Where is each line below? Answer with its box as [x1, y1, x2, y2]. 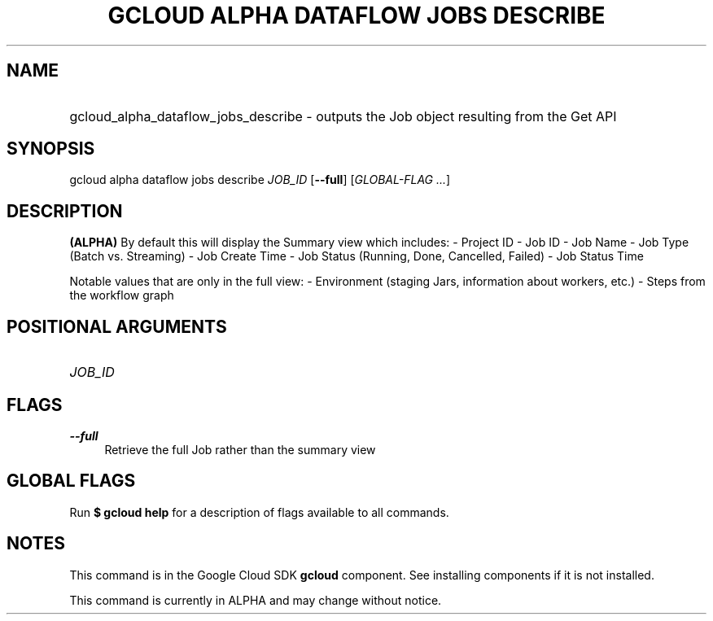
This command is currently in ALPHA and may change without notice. [69, 593, 442, 607]
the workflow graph [69, 288, 174, 303]
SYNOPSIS [7, 138, 95, 160]
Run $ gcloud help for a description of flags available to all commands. [69, 505, 449, 519]
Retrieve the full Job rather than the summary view [104, 442, 376, 457]
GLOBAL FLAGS [7, 470, 136, 492]
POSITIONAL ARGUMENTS [7, 316, 227, 337]
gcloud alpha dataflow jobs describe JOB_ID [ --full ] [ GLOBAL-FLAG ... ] [69, 173, 451, 187]
